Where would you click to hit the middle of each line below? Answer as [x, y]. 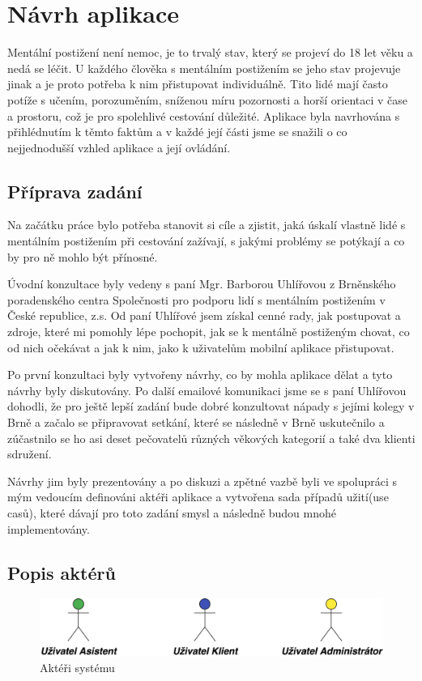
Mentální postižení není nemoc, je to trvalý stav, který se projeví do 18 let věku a [210, 52]
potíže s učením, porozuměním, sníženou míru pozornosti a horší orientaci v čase [208, 99]
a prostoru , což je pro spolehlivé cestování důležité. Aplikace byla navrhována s [204, 115]
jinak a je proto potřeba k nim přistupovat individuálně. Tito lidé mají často [198, 84]
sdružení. [30, 454]
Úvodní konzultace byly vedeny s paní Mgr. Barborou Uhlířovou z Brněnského [202, 284]
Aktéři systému [77, 668]
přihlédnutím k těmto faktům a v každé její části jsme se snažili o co [177, 132]
